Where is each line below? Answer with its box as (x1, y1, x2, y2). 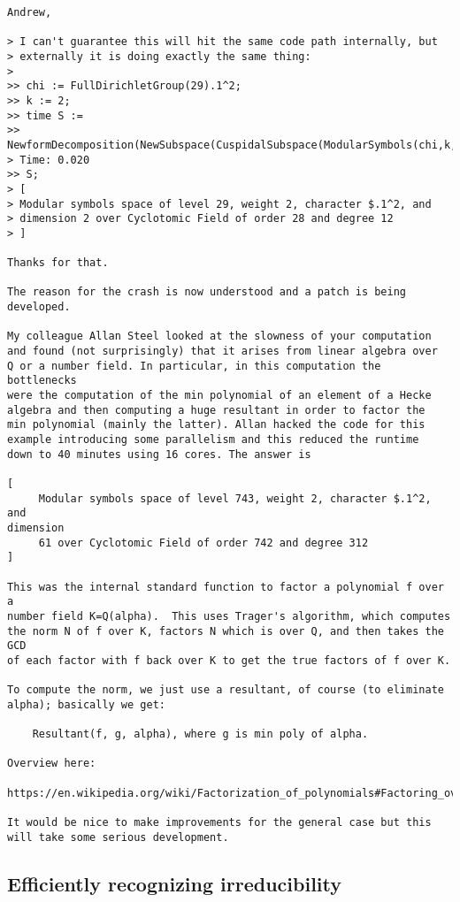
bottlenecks (7, 374, 77, 387)
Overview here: (7, 757, 96, 770)
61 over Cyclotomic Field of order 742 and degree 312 (38, 536, 369, 549)
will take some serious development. (7, 830, 229, 844)
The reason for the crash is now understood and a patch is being (7, 286, 407, 299)
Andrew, (7, 6, 52, 19)
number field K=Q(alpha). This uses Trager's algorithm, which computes (7, 609, 451, 623)
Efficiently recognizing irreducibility (7, 869, 342, 897)
